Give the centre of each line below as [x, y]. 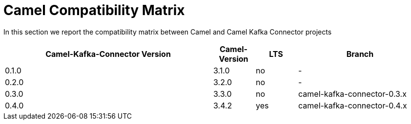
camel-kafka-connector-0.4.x [353, 105]
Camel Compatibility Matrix [94, 10]
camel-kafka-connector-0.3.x [352, 94]
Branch [360, 54]
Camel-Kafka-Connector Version [108, 54]
